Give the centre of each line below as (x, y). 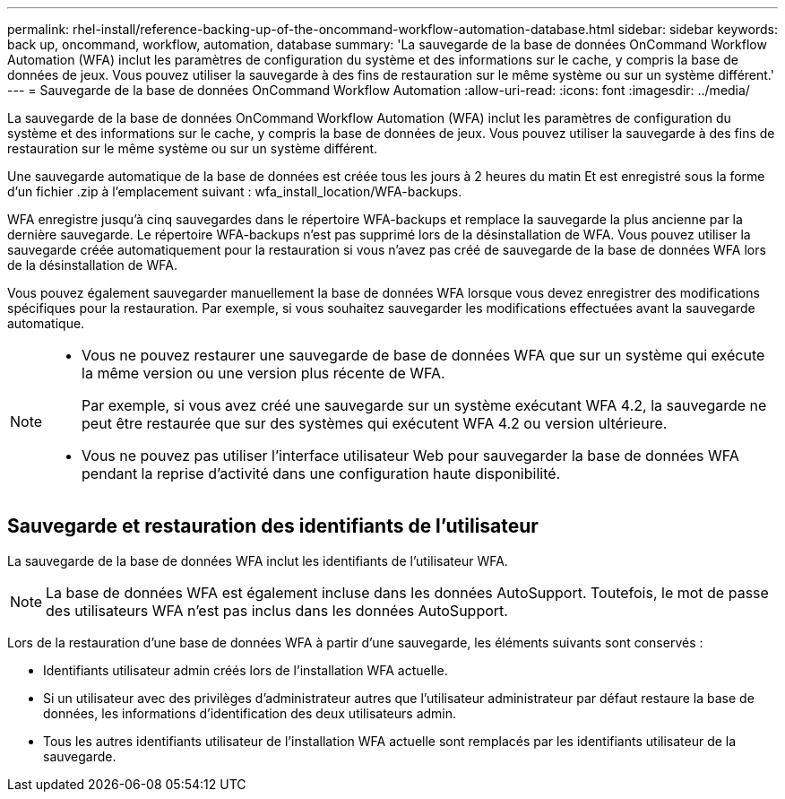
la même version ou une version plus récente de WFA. (263, 373)
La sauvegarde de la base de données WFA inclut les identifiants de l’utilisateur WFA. (258, 560)
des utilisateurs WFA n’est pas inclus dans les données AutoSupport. (277, 610)
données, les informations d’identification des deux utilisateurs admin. (250, 713)
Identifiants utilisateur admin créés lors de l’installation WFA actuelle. (246, 670)
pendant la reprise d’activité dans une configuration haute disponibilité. (321, 473)
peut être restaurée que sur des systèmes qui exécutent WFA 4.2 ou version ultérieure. (375, 423)
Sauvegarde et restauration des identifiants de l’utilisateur (273, 526)
